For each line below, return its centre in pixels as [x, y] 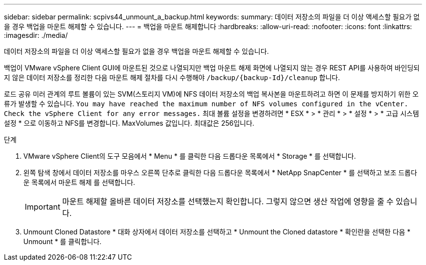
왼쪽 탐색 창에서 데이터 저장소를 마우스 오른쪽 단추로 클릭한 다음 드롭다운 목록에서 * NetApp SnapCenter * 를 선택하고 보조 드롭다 [220, 173]
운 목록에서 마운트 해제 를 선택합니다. [79, 182]
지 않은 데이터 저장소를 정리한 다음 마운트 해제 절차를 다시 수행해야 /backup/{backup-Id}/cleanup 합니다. [172, 77]
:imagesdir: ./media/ [36, 35]
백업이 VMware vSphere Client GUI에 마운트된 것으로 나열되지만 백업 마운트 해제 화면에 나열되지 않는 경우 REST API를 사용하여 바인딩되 [212, 68]
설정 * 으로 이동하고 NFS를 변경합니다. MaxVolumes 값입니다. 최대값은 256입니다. [129, 123]
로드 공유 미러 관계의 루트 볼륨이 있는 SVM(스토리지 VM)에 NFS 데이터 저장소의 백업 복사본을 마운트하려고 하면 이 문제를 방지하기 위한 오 [211, 94]
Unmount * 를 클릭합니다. [62, 241]
